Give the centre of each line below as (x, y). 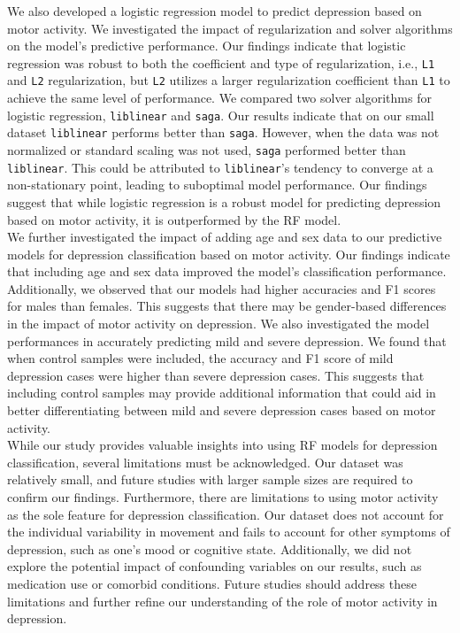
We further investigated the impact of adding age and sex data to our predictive (225, 237)
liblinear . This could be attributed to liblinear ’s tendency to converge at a (220, 167)
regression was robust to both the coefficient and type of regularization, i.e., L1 (221, 62)
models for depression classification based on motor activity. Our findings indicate (229, 254)
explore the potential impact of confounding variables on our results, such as (215, 566)
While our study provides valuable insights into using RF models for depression (222, 445)
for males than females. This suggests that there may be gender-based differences (227, 306)
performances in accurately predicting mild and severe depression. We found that (227, 340)
